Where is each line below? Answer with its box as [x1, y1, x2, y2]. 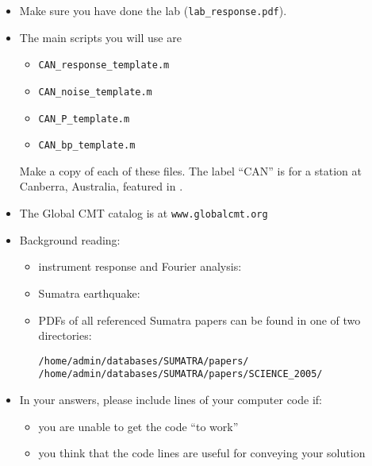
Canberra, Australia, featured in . [19, 178, 183, 194]
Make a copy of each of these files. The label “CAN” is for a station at [19, 162, 362, 179]
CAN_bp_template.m [38, 140, 136, 152]
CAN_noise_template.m [38, 86, 152, 98]
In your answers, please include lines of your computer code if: [19, 391, 322, 407]
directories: [38, 327, 92, 344]
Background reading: [19, 231, 121, 248]
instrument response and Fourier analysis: [38, 258, 242, 275]
